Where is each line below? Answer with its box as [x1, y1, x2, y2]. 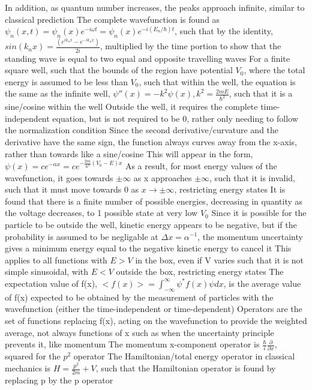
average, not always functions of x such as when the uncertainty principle [5, 326, 274, 338]
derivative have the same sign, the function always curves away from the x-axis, [5, 136, 297, 148]
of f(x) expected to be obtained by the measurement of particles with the [5, 290, 274, 303]
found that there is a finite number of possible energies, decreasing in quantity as [5, 194, 303, 207]
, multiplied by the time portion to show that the [100, 40, 281, 52]
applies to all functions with [5, 253, 107, 266]
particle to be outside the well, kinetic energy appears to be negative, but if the [5, 218, 297, 230]
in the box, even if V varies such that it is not [135, 253, 304, 266]
